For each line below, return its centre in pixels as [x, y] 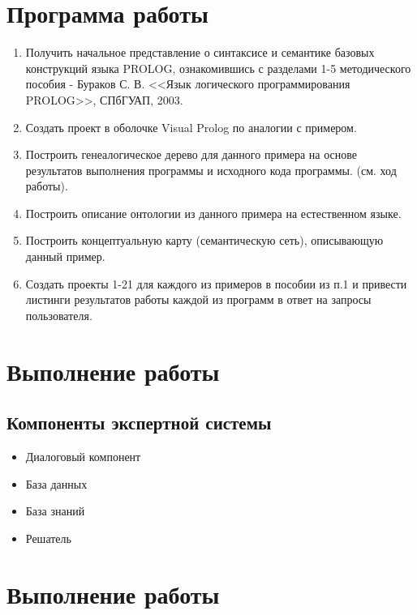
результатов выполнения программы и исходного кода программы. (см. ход [211, 170]
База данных [56, 483]
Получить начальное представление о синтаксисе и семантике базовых [200, 52]
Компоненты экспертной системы [139, 423]
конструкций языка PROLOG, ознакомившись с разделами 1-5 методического [218, 68]
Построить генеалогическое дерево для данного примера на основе [191, 154]
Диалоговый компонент [83, 457]
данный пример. [65, 256]
